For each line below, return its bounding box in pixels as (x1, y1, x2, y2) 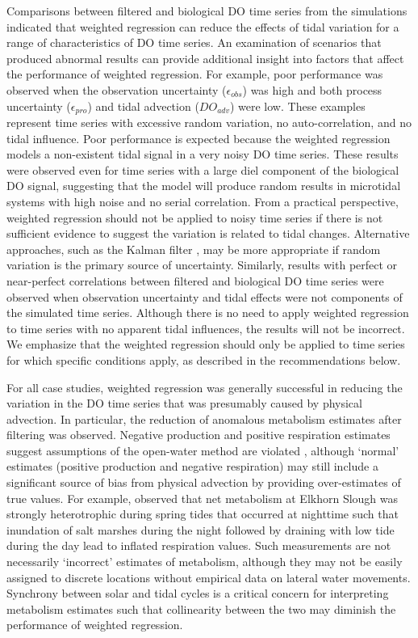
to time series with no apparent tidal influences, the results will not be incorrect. (6, 319, 405, 336)
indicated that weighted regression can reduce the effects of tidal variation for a (6, 18, 399, 35)
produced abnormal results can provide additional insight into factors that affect (6, 49, 404, 66)
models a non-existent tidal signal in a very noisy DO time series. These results (6, 146, 399, 163)
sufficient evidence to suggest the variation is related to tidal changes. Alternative (6, 225, 410, 242)
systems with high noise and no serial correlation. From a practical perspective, (6, 192, 399, 209)
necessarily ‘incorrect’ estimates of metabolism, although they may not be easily (6, 553, 403, 570)
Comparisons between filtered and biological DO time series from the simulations (6, 2, 408, 19)
